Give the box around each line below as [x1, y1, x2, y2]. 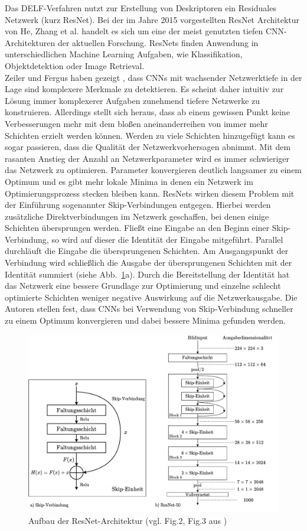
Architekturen [5, 36, 55, 48]
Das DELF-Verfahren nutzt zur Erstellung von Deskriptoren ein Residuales [5, 2, 276, 14]
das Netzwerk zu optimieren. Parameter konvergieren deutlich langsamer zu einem [5, 164, 302, 176]
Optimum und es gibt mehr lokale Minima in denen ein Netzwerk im [5, 175, 253, 187]
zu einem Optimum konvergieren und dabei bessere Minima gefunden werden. [5, 314, 286, 327]
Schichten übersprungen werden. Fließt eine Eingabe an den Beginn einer [5, 221, 270, 234]
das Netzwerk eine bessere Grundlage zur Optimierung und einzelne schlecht [5, 279, 281, 292]
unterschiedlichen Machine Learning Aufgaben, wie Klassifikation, [5, 48, 243, 60]
